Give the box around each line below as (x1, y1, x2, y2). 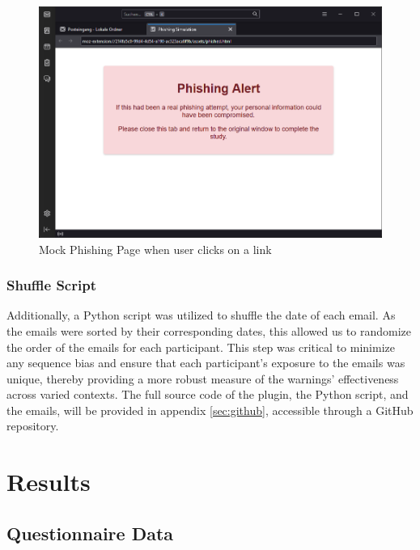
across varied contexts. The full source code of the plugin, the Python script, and (6, 386, 409, 403)
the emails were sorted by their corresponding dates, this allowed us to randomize (6, 322, 411, 339)
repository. (6, 417, 59, 434)
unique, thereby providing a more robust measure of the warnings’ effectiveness (6, 370, 399, 387)
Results (6, 465, 91, 498)
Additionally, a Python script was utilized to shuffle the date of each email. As (6, 307, 396, 324)
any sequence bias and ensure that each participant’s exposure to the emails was (6, 354, 405, 371)
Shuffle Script (6, 275, 96, 295)
